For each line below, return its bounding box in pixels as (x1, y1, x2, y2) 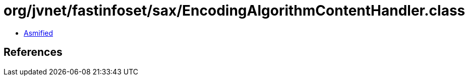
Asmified (24, 28, 53, 37)
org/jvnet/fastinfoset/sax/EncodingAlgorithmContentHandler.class (4, 2, 465, 19)
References (4, 46, 63, 59)
